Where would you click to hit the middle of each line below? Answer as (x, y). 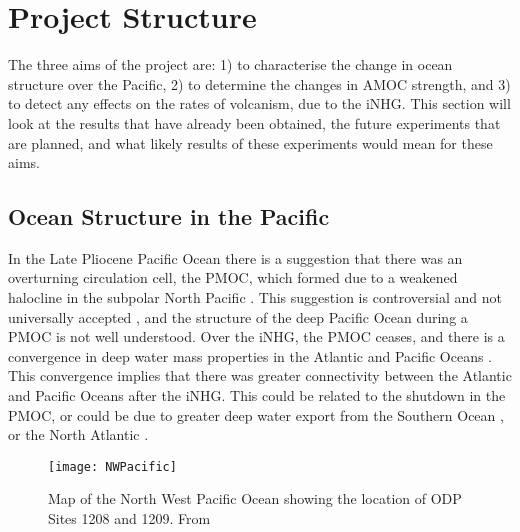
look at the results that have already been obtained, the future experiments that (254, 122)
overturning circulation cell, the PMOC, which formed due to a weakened (233, 277)
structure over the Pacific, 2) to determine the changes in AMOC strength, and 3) (259, 83)
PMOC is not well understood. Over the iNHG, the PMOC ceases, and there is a (256, 336)
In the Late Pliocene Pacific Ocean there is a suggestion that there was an (235, 257)
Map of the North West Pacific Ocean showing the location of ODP (255, 498)
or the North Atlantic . (78, 434)
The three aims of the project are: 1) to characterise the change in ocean (230, 64)
